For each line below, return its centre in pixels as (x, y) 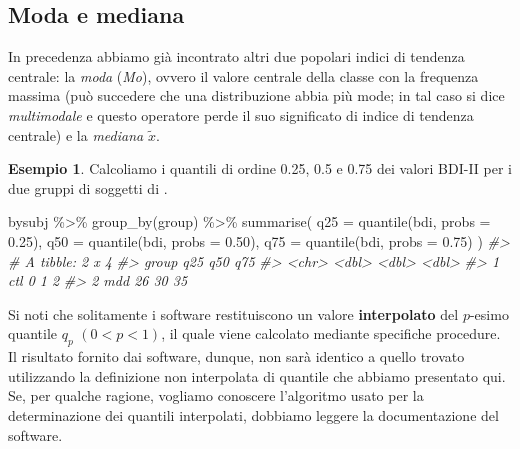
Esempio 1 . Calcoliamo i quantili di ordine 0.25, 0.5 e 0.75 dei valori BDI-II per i (260, 168)
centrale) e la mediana (76, 134)
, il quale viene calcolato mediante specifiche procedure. (331, 333)
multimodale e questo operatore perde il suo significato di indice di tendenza (241, 114)
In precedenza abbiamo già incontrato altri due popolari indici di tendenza (236, 56)
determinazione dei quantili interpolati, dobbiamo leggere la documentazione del (253, 414)
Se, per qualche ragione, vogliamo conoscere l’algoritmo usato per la (216, 395)
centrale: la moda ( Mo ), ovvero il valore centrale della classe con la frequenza (243, 75)
